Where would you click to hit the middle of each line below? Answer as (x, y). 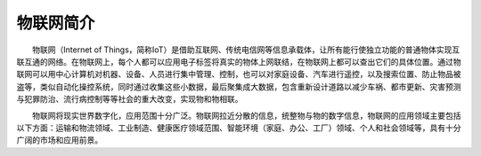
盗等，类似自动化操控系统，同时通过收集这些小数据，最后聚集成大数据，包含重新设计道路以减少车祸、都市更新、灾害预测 (239, 86)
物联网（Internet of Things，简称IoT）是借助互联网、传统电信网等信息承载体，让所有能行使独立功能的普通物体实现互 (246, 50)
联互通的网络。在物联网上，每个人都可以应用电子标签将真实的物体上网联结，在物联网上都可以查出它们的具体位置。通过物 (239, 61)
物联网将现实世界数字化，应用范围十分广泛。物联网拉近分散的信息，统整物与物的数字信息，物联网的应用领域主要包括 (246, 115)
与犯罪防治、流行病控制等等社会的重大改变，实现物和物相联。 (130, 99)
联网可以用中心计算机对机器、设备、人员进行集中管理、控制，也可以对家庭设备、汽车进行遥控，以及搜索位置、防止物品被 (239, 74)
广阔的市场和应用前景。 (59, 140)
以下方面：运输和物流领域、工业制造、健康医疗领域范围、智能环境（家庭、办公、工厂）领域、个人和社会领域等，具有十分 (239, 128)
